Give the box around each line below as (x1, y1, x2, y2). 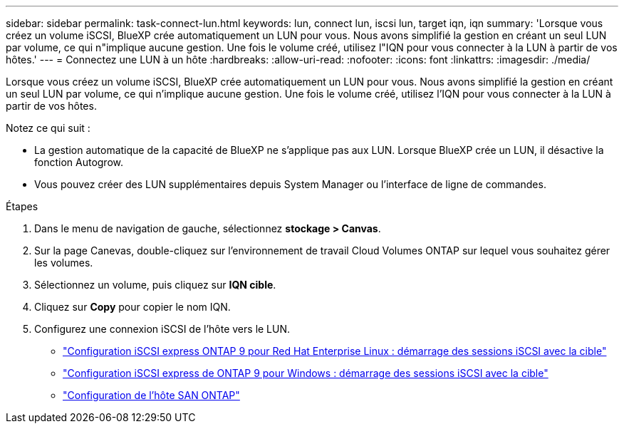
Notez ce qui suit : (6, 122, 90, 134)
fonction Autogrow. (34, 156, 124, 168)
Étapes (6, 200, 38, 212)
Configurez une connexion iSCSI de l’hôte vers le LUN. (34, 323, 291, 335)
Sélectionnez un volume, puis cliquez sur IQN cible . (34, 279, 276, 291)
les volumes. (34, 257, 93, 269)
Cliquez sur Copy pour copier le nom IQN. (34, 301, 231, 313)
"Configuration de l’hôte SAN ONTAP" (63, 389, 240, 401)
